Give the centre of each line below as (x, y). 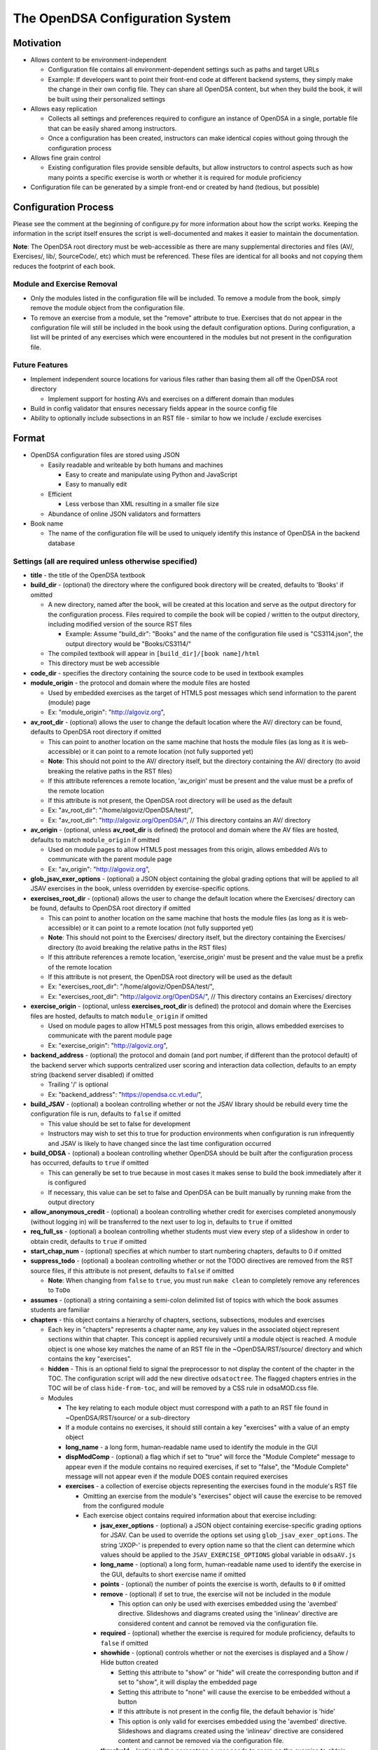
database (62, 543)
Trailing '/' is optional (78, 1084)
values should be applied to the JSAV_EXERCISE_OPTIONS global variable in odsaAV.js (228, 1555)
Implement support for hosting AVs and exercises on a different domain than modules (171, 398)
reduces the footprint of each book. (64, 266)
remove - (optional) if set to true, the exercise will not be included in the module (216, 1594)
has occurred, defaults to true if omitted (90, 1163)
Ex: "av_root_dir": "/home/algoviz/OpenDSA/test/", (120, 810)
